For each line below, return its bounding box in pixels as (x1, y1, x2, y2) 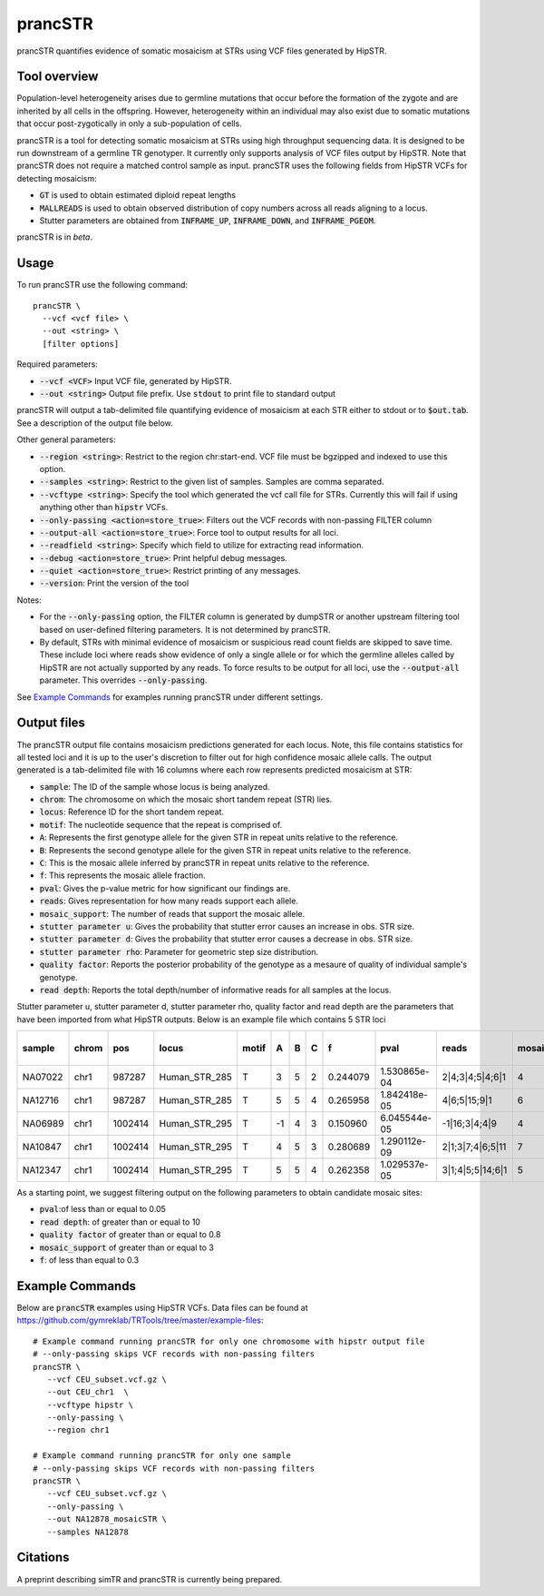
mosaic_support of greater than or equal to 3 (39, 1242, 215, 1253)
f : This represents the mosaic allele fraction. (39, 870, 206, 881)
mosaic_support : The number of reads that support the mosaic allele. (39, 908, 306, 919)
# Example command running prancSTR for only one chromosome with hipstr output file (33, 1335, 425, 1346)
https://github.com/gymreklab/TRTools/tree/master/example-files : (16, 1315, 264, 1325)
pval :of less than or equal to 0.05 (39, 1204, 167, 1215)
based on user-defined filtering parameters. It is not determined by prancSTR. (39, 624, 331, 635)
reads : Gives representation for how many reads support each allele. (39, 895, 299, 907)
